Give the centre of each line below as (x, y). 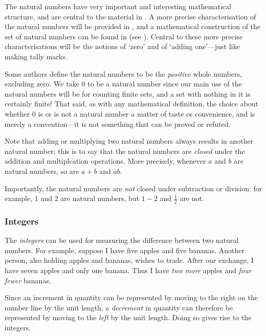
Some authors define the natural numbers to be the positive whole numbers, (123, 73)
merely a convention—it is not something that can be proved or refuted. (118, 124)
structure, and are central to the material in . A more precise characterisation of (130, 16)
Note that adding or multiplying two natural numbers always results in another (129, 141)
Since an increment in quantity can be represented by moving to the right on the (131, 297)
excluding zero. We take (42, 84)
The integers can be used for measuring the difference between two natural (122, 240)
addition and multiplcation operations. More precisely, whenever (105, 161)
